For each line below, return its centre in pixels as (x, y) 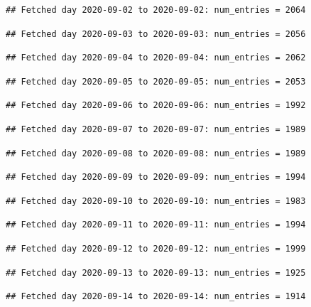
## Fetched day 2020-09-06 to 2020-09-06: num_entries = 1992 (156, 106)
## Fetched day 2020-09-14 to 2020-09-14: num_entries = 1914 (156, 297)
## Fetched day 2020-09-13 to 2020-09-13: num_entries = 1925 (156, 273)
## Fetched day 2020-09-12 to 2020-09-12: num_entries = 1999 (156, 248)
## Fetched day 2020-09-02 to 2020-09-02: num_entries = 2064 (156, 10)
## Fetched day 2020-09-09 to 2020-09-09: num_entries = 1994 (156, 177)
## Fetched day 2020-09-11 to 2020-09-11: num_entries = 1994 (156, 225)
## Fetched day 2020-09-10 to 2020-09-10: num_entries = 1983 (156, 201)
